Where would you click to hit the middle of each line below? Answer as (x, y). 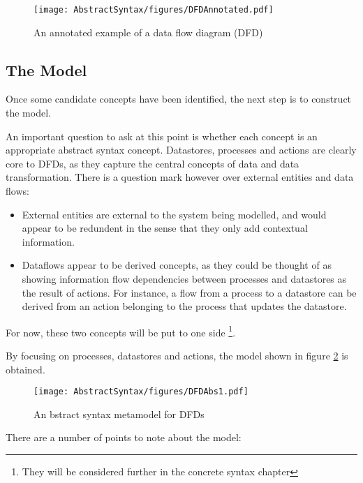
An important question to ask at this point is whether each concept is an (162, 136)
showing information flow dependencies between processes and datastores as (184, 278)
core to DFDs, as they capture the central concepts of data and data (153, 163)
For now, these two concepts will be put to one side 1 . (121, 331)
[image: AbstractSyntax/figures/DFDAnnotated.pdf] (154, 10)
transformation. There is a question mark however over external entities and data (180, 177)
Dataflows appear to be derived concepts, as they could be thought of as (177, 265)
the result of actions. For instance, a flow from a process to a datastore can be (189, 292)
